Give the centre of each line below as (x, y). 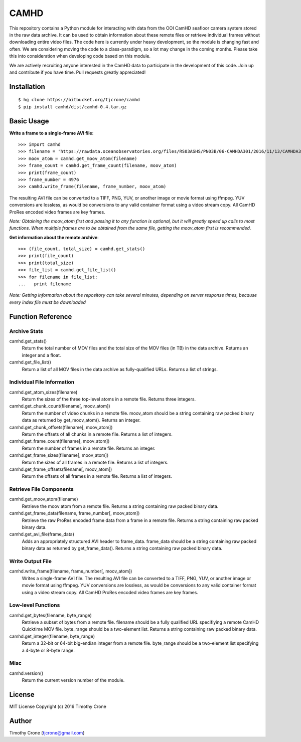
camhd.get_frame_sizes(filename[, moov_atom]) (59, 455)
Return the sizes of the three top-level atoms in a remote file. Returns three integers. (109, 399)
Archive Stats (26, 331)
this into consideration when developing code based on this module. (80, 56)
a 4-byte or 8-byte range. (48, 650)
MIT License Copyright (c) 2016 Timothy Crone (58, 706)
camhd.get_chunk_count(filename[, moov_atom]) (60, 406)
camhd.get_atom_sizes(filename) (43, 392)
